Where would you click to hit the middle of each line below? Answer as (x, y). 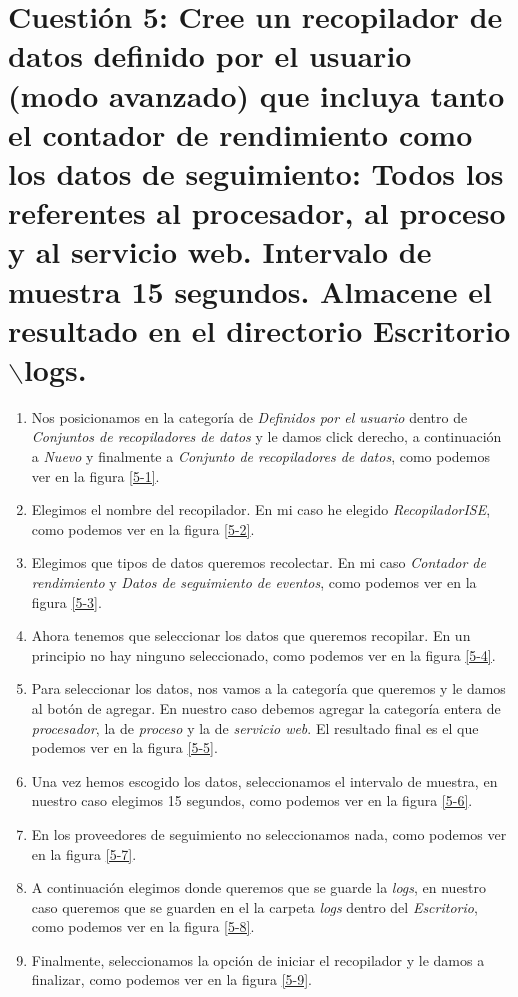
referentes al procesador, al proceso (257, 212)
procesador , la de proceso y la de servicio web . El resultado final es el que (255, 727)
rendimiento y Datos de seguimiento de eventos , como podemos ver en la (254, 581)
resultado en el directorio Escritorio (259, 329)
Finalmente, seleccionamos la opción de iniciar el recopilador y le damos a (258, 959)
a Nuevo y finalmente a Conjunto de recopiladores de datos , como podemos (260, 456)
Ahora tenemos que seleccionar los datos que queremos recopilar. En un (251, 635)
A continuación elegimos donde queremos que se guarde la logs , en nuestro (259, 887)
